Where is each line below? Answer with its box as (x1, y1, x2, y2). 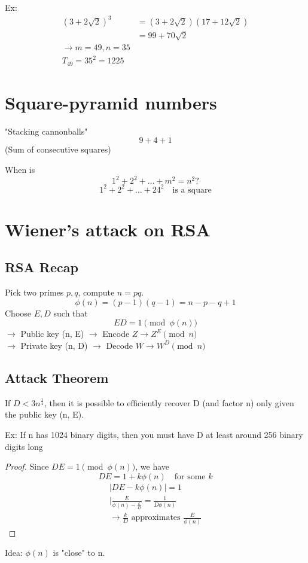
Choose (5, 306, 32, 319)
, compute (78, 286, 115, 299)
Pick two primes (5, 286, 64, 299)
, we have (135, 460, 169, 473)
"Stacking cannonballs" (5, 124, 88, 137)
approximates (131, 513, 181, 522)
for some (174, 472, 206, 481)
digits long (5, 440, 43, 452)
